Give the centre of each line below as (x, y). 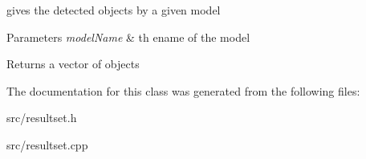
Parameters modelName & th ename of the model (128, 37)
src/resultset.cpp (47, 144)
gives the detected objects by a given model (114, 10)
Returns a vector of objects (73, 64)
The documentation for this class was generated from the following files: (183, 90)
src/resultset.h (42, 118)
